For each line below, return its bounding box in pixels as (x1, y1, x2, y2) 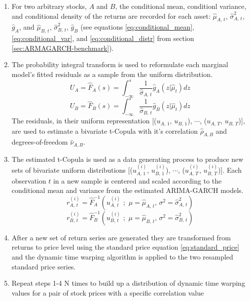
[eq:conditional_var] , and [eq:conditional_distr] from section (11, 33, 194, 43)
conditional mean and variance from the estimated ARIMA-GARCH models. (11, 185, 244, 195)
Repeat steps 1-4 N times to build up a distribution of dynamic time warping (11, 278, 245, 288)
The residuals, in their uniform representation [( (11, 115, 157, 126)
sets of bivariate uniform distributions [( (11, 165, 133, 175)
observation (11, 175, 46, 186)
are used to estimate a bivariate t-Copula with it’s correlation (11, 125, 198, 136)
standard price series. (11, 261, 76, 271)
